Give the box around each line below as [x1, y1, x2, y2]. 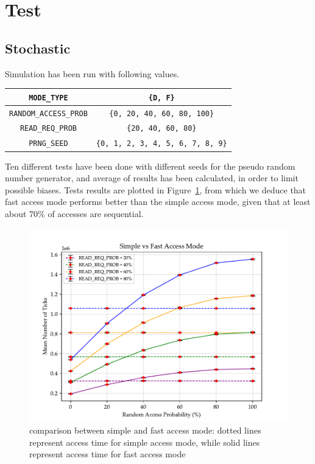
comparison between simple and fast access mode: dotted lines [29, 424, 261, 437]
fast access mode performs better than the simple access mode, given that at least [5, 195, 311, 208]
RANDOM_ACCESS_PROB [9, 109, 88, 118]
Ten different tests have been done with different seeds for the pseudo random [5, 159, 296, 172]
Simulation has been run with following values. [5, 67, 180, 80]
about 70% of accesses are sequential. [5, 207, 144, 220]
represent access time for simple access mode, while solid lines [29, 435, 260, 448]
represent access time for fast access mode [29, 448, 186, 460]
